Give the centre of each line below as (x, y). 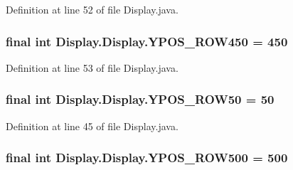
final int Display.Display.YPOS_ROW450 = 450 (147, 41)
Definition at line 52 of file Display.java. (92, 9)
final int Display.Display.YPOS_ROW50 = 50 (140, 99)
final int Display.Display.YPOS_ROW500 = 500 (147, 158)
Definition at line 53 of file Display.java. (92, 67)
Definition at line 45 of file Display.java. (92, 126)
